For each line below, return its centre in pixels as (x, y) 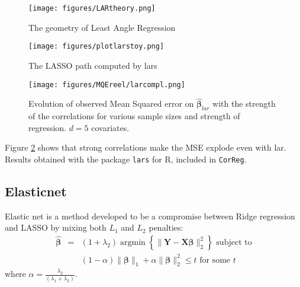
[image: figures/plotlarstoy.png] (96, 47)
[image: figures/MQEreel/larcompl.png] (107, 84)
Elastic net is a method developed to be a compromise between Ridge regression (150, 216)
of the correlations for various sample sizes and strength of (134, 116)
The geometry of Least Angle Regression (102, 27)
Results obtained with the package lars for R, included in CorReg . (126, 159)
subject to (234, 243)
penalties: (166, 227)
